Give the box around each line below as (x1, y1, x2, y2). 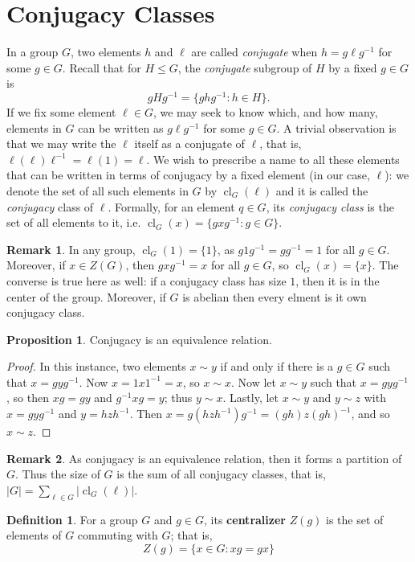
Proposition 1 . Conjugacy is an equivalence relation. (6, 330, 272, 347)
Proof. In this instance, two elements (6, 358, 186, 375)
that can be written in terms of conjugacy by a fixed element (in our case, (6, 166, 370, 183)
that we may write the (6, 135, 116, 152)
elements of (6, 527, 62, 544)
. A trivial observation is (276, 119, 397, 136)
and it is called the (275, 182, 368, 199)
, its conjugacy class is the (266, 198, 394, 215)
